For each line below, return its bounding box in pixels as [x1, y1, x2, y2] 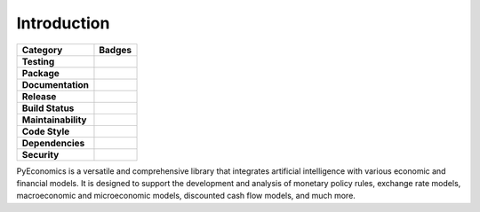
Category [21, 43, 63, 56]
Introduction [16, 13, 110, 33]
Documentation [21, 78, 89, 90]
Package [21, 67, 60, 79]
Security [21, 148, 60, 161]
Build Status [21, 102, 75, 114]
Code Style [21, 125, 70, 137]
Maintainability [21, 114, 87, 126]
